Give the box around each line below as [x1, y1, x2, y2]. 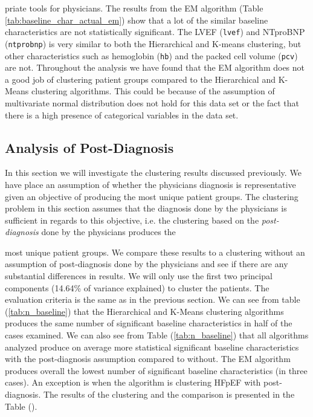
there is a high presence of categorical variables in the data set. [5, 108, 239, 121]
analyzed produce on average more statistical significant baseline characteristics [5, 340, 299, 353]
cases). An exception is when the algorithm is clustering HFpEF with [5, 376, 261, 389]
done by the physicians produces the [41, 225, 176, 238]
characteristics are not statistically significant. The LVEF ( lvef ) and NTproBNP [5, 25, 305, 38]
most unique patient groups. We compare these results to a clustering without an [5, 245, 305, 258]
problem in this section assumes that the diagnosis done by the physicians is [5, 202, 287, 215]
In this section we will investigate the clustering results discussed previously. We [5, 166, 302, 179]
